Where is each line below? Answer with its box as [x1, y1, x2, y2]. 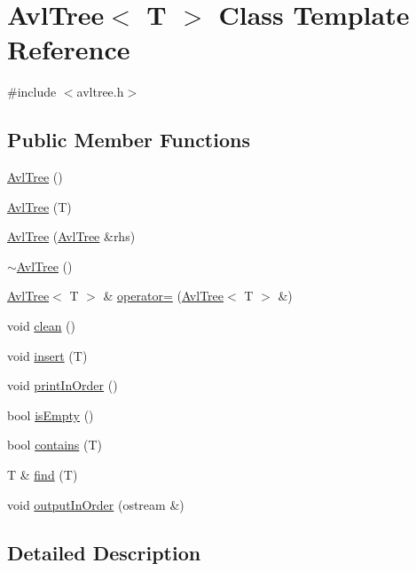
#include [7, 82, 57, 101]
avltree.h [76, 82, 124, 101]
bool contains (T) [7, 435, 103, 454]
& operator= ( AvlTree [103, 286, 224, 305]
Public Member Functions [7, 126, 250, 153]
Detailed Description [7, 538, 201, 566]
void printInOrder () [7, 376, 118, 395]
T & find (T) [7, 465, 78, 484]
